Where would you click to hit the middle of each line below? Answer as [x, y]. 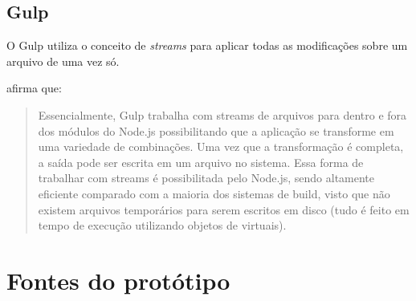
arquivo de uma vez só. [63, 61]
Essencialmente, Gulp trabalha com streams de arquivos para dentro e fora [222, 114]
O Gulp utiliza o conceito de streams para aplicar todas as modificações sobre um [207, 45]
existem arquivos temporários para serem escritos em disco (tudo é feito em [224, 209]
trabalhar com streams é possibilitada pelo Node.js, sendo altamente [206, 178]
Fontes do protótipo [118, 280]
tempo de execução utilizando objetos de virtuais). [162, 225]
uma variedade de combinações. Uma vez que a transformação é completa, [221, 146]
